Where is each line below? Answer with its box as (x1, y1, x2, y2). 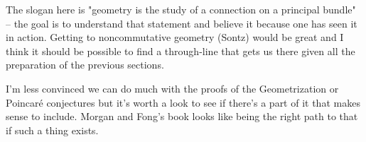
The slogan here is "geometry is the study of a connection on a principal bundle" (6, 2, 356, 16)
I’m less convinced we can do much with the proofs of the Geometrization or (6, 81, 339, 95)
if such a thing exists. (6, 122, 99, 137)
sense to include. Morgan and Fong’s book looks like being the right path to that (6, 109, 358, 124)
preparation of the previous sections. (6, 57, 164, 72)
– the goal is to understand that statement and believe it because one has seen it (6, 16, 357, 30)
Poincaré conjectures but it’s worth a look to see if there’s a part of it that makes (6, 95, 360, 110)
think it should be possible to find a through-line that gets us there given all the (6, 43, 355, 58)
